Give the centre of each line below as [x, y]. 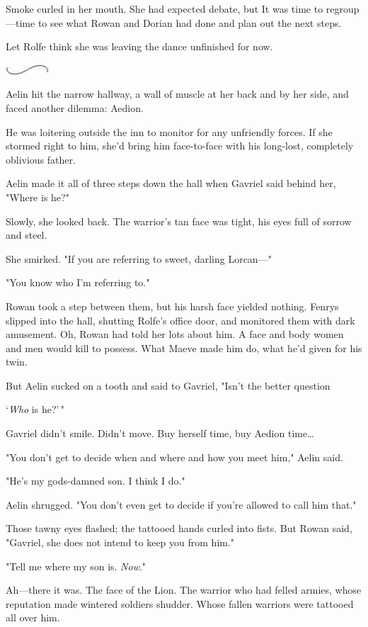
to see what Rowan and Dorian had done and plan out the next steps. [190, 22]
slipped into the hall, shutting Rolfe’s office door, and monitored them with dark [180, 320]
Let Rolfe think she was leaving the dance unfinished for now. [139, 46]
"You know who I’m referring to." [78, 282]
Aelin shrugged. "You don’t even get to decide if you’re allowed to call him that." [181, 504]
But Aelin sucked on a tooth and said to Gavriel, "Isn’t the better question [168, 385]
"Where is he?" [38, 197]
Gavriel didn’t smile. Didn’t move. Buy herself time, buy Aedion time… [160, 433]
